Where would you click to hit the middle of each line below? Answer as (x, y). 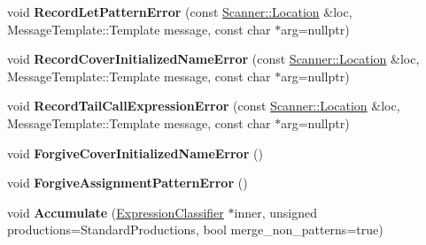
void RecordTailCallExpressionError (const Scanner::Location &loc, (204, 106)
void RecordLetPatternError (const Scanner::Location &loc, (180, 11)
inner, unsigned (275, 212)
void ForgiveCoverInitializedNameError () (135, 153)
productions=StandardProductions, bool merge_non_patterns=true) (195, 230)
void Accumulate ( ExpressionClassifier (116, 212)
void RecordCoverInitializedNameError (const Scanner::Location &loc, (213, 59)
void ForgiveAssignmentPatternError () (128, 183)
